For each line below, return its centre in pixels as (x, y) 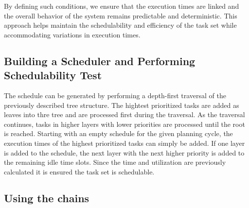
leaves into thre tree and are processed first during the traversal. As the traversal (124, 114)
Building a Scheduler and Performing (100, 61)
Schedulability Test (53, 75)
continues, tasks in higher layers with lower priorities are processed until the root (124, 124)
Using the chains (47, 198)
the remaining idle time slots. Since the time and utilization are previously (115, 162)
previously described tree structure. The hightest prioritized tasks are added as (122, 105)
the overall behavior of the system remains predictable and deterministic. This (121, 15)
